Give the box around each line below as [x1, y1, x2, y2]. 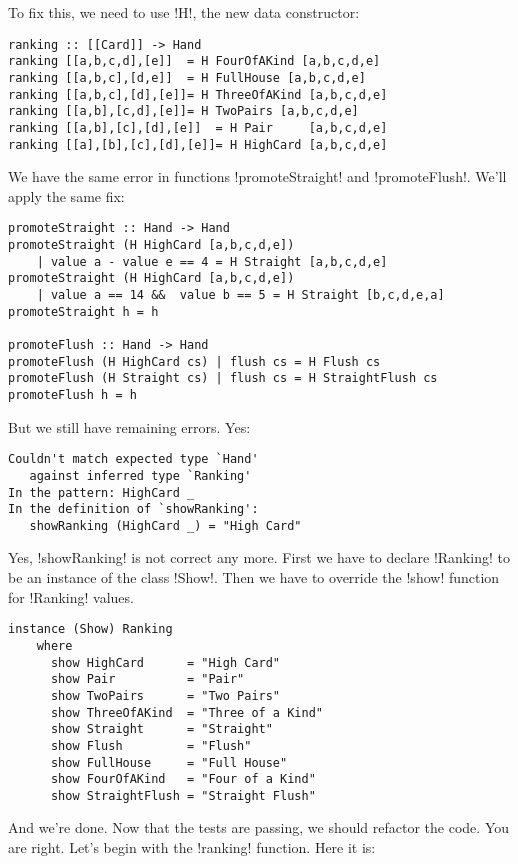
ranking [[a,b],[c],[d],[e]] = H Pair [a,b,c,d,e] [8, 120, 388, 135]
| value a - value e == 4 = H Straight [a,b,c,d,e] [36, 254, 388, 269]
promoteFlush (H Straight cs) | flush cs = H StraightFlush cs [8, 371, 438, 386]
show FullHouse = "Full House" [50, 755, 288, 770]
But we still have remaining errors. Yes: [8, 416, 251, 437]
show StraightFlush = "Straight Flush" [50, 788, 316, 803]
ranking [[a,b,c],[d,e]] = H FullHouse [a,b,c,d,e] [8, 70, 366, 85]
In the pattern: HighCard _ [8, 485, 195, 500]
